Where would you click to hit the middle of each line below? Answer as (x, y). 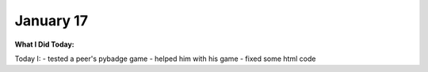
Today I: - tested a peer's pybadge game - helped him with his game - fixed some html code (165, 59)
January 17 (52, 21)
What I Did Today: (44, 44)
